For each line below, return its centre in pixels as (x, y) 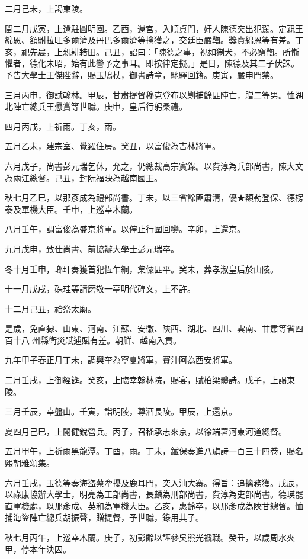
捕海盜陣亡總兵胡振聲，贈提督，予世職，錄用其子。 (104, 517)
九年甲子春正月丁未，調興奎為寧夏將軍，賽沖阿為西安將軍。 (121, 360)
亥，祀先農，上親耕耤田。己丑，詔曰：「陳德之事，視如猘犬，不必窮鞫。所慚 (152, 51)
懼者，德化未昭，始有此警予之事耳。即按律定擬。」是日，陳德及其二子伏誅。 (152, 63)
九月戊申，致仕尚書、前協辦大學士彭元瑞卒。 (92, 248)
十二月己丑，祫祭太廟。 (50, 308)
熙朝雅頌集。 (30, 463)
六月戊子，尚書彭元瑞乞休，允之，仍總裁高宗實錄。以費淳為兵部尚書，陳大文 (154, 166)
